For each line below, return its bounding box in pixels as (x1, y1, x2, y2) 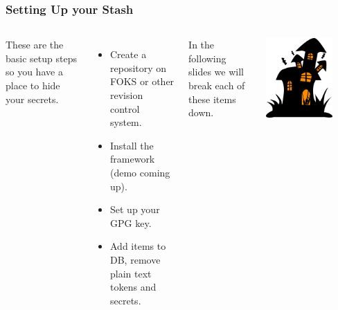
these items (188, 91, 236, 106)
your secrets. (6, 91, 59, 106)
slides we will (188, 64, 244, 79)
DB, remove (110, 252, 161, 266)
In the (188, 37, 215, 52)
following (188, 51, 226, 65)
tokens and (110, 280, 157, 294)
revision (110, 88, 143, 102)
